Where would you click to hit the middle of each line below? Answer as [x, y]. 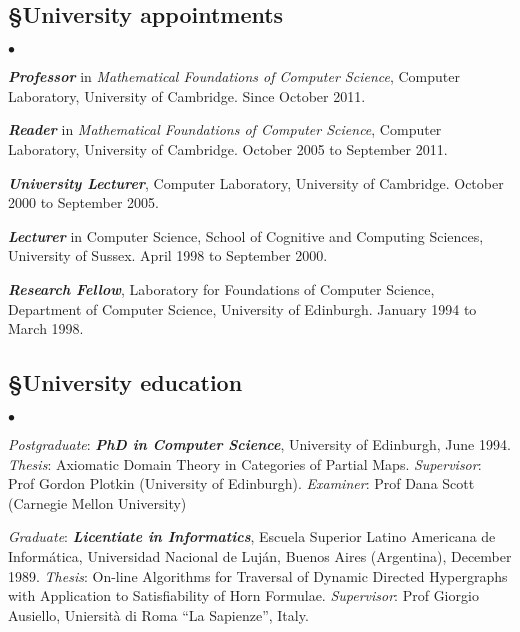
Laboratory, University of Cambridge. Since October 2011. [187, 95]
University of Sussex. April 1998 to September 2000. [168, 255]
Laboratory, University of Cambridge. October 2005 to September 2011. [228, 148]
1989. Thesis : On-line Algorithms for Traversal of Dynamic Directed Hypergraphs [258, 575]
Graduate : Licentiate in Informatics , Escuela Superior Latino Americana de [252, 536]
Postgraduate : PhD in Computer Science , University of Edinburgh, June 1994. [259, 443]
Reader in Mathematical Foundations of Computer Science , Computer [225, 129]
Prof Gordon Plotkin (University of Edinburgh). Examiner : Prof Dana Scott [241, 483]
